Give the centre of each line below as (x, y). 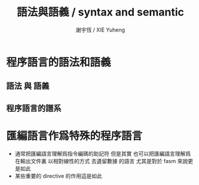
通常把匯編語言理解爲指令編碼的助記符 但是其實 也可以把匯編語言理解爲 (103, 153)
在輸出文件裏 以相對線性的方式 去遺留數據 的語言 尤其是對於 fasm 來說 (101, 161)
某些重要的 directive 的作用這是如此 (59, 175)
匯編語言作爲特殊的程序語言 (74, 136)
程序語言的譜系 (34, 108)
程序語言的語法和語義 (59, 62)
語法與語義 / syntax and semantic (100, 12)
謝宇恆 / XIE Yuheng (100, 30)
